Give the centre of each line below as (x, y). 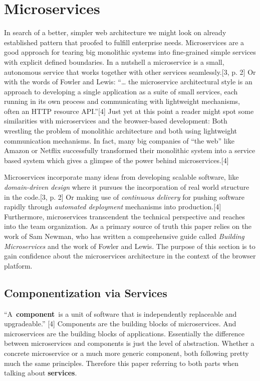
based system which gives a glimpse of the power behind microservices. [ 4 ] (116, 160)
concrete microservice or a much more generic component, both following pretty (126, 353)
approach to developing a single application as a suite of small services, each (121, 91)
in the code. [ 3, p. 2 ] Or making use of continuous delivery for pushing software (124, 197)
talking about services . (41, 373)
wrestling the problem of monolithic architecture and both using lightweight (121, 131)
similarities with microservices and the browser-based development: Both (116, 121)
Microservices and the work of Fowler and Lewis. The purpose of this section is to (130, 246)
